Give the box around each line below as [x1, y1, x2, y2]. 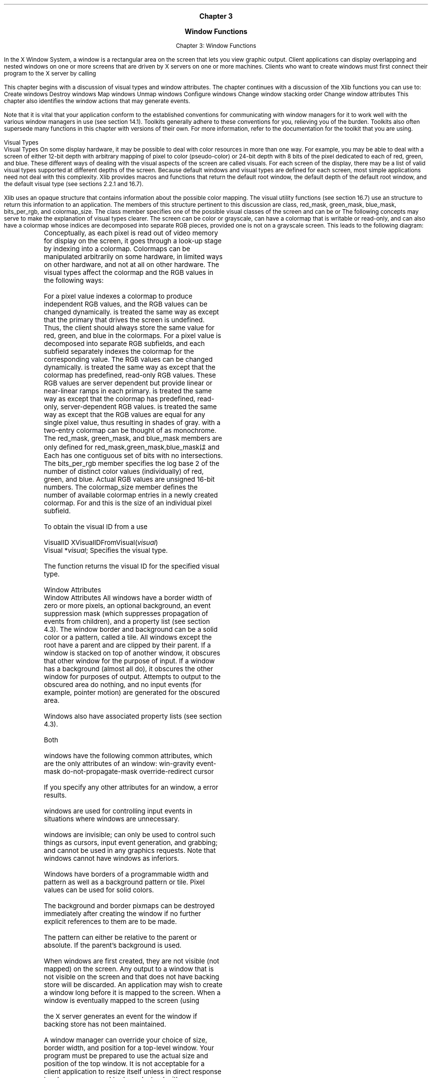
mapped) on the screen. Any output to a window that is [44, 965, 214, 973]
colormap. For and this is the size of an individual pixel [44, 499, 212, 507]
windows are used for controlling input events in [44, 807, 193, 815]
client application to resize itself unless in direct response [44, 1068, 221, 1076]
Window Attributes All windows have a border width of [44, 594, 212, 602]
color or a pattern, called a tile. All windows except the [44, 633, 212, 641]
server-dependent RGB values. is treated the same [60, 403, 217, 411]
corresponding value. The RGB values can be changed [44, 355, 213, 363]
